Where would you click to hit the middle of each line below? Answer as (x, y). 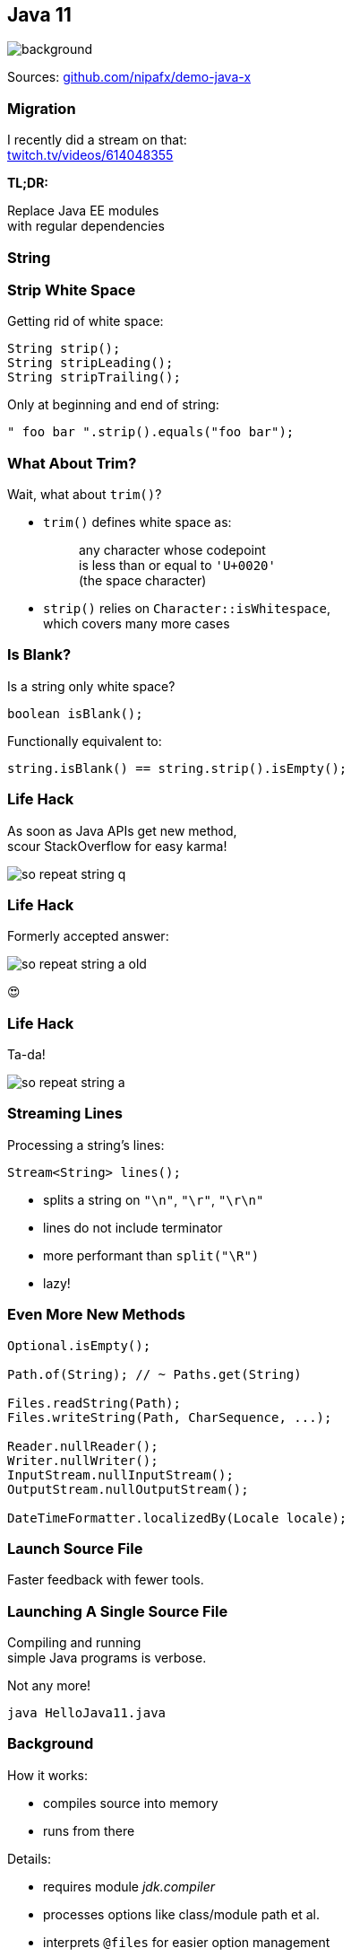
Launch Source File (75, 1548)
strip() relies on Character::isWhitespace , (187, 609)
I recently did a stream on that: (97, 140)
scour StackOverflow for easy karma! (117, 846)
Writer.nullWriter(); (83, 1460)
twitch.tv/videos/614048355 (90, 155)
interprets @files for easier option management (187, 1942)
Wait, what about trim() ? (85, 495)
